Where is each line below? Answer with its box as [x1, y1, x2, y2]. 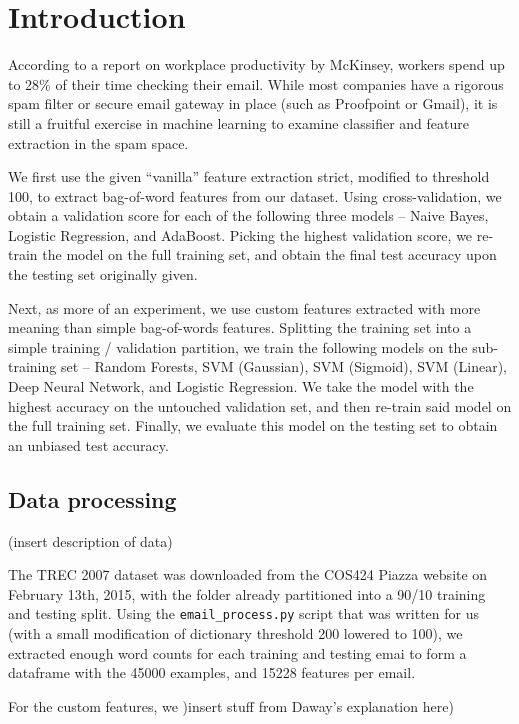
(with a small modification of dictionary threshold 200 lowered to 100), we [8, 623, 463, 644]
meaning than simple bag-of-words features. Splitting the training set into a [8, 317, 472, 338]
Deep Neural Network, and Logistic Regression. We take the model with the [8, 376, 474, 397]
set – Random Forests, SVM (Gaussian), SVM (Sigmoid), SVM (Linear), [60, 356, 508, 377]
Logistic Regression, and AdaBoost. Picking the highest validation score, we [8, 224, 473, 245]
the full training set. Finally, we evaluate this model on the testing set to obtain [8, 415, 498, 436]
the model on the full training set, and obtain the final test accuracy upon [42, 244, 497, 265]
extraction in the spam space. [8, 132, 189, 153]
